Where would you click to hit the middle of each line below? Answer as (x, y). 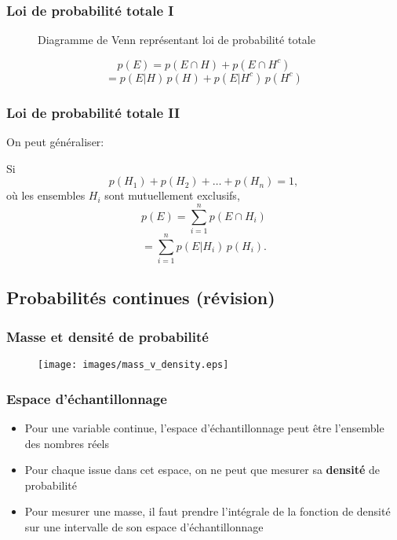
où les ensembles (46, 195)
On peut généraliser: (55, 142)
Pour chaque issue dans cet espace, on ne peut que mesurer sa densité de (202, 470)
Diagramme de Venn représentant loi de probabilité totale (177, 40)
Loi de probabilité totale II (93, 112)
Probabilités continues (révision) (141, 298)
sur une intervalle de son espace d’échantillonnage (144, 526)
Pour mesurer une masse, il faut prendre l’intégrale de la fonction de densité (208, 511)
